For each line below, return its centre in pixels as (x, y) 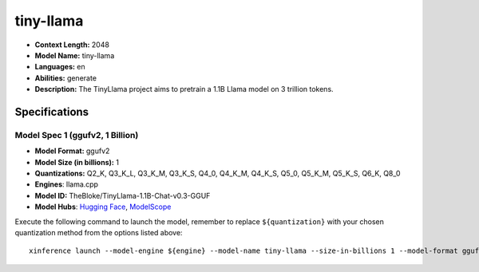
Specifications (52, 112)
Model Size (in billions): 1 (77, 162)
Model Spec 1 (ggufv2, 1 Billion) (77, 135)
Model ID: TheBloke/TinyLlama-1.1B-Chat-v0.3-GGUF (123, 195)
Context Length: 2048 (72, 45)
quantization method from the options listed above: (99, 233)
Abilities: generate (66, 78)
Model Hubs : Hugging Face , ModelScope (103, 207)
